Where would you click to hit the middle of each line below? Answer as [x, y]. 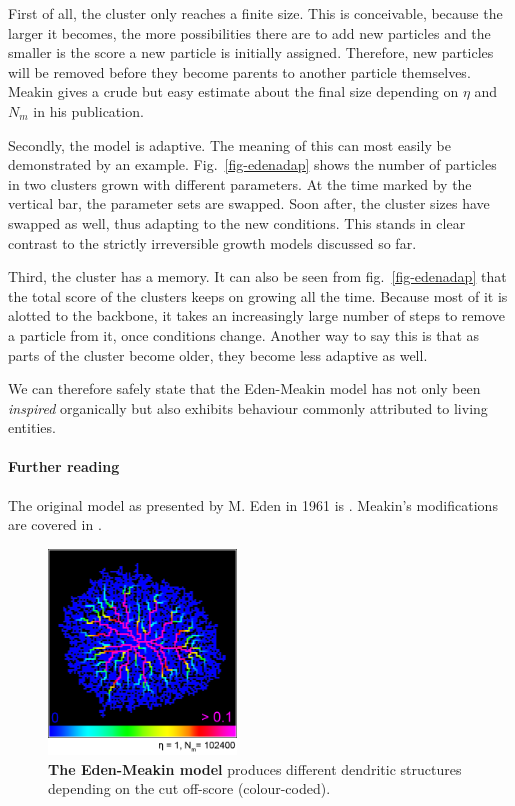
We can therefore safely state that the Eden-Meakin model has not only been [244, 388]
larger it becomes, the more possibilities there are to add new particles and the [249, 32]
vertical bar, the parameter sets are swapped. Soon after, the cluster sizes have [249, 203]
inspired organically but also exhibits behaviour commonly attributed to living [248, 407]
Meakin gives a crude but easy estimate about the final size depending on [233, 91]
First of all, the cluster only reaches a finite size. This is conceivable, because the [255, 13]
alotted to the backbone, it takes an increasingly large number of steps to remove [257, 315]
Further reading [64, 466]
